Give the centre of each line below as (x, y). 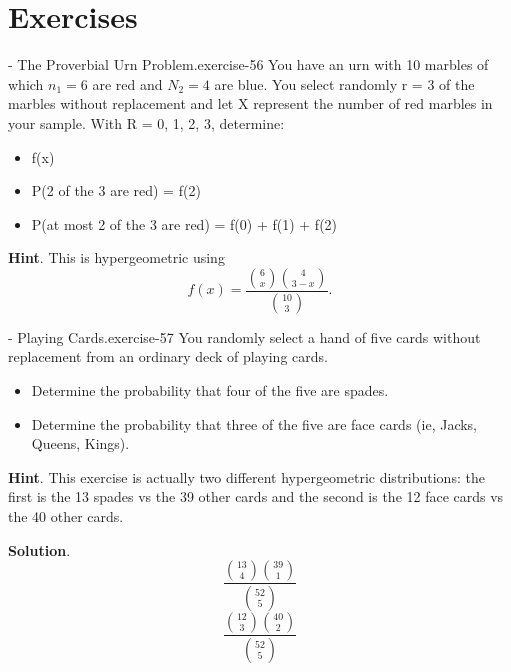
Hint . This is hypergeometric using (116, 257)
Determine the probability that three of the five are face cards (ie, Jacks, (254, 423)
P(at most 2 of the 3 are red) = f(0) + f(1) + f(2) (184, 223)
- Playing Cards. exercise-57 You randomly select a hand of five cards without (244, 336)
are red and (127, 83)
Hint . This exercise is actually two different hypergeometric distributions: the (246, 476)
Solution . (39, 549)
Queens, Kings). (80, 443)
